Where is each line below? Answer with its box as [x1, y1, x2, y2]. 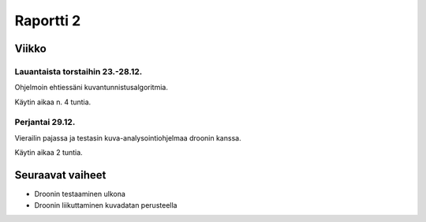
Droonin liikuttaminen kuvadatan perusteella [34, 200, 177, 209]
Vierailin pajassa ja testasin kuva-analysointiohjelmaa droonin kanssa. [14, 133, 241, 142]
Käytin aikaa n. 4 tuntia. [14, 97, 92, 107]
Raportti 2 [14, 12, 81, 29]
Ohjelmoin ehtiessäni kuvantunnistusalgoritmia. [14, 83, 169, 92]
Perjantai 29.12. [14, 117, 76, 128]
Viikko [14, 42, 47, 55]
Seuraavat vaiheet [14, 168, 106, 182]
